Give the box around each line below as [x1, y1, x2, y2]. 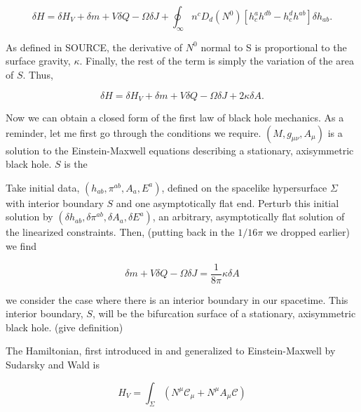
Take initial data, [6, 180, 80, 194]
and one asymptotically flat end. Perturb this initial [116, 195, 339, 210]
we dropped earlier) [266, 225, 350, 239]
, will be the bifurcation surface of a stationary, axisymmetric [92, 306, 356, 321]
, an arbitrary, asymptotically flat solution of [152, 209, 345, 224]
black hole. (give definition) [6, 319, 123, 334]
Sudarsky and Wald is [6, 357, 100, 372]
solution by [6, 209, 53, 224]
